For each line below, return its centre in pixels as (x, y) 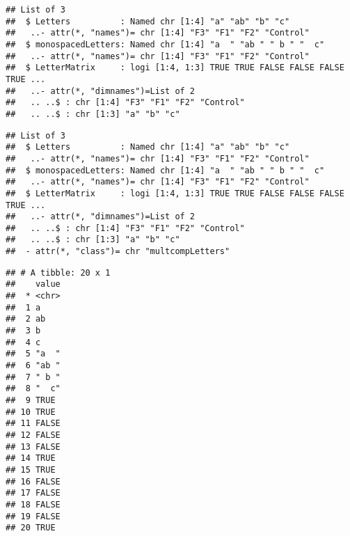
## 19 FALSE (33, 516)
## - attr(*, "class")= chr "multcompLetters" (118, 252)
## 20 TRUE (31, 528)
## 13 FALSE (33, 447)
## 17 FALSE (33, 493)
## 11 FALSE (33, 424)
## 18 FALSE (33, 504)
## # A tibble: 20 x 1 (58, 273)
